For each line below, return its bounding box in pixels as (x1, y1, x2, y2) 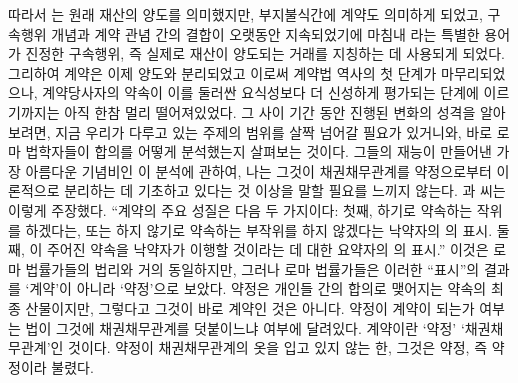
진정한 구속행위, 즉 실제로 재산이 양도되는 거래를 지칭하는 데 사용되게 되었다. (25, 43, 505, 64)
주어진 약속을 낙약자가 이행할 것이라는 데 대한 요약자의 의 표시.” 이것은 (46, 239, 489, 260)
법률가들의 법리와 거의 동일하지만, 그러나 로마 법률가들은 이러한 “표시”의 (25, 258, 480, 279)
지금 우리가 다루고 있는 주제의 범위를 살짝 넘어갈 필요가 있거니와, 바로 (55, 121, 493, 142)
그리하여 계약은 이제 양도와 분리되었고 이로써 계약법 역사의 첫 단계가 (8, 62, 437, 83)
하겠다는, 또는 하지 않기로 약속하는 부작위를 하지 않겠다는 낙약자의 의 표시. (25, 219, 493, 240)
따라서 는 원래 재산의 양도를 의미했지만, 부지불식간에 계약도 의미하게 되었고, (8, 4, 483, 24)
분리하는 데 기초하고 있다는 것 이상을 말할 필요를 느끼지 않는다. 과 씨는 (64, 180, 506, 201)
